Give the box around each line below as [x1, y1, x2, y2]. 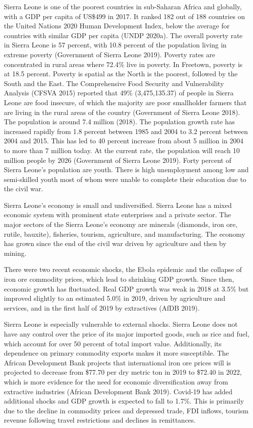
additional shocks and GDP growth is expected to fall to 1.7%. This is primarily [4, 396, 244, 406]
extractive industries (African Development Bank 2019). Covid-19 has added [4, 386, 232, 396]
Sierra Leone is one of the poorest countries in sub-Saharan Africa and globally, [4, 1, 242, 11]
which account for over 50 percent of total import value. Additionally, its [4, 338, 222, 348]
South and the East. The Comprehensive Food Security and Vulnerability [4, 78, 224, 88]
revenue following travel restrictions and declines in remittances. [4, 415, 196, 425]
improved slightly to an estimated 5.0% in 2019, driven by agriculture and [4, 293, 226, 303]
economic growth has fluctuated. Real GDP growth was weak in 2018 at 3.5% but [4, 283, 249, 293]
